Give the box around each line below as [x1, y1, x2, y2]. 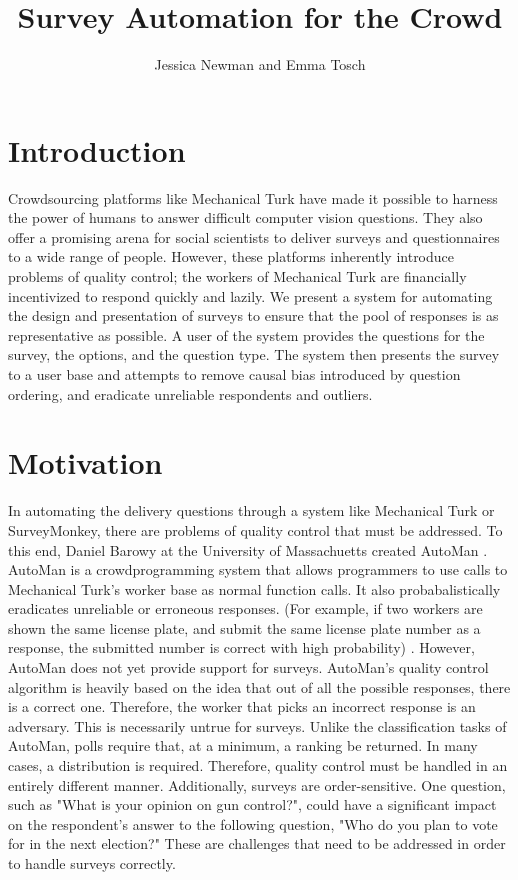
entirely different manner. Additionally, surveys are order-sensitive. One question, [8, 774, 506, 795]
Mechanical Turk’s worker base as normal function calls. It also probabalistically [8, 578, 501, 599]
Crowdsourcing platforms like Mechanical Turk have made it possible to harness [8, 187, 498, 208]
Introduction [8, 129, 186, 170]
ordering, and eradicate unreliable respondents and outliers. [8, 383, 373, 404]
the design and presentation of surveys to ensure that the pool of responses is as [8, 305, 499, 326]
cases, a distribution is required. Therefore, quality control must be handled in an [8, 755, 508, 776]
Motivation [8, 442, 163, 483]
